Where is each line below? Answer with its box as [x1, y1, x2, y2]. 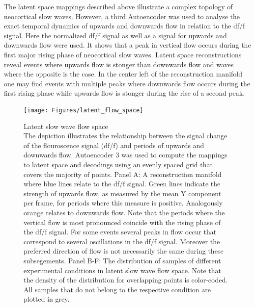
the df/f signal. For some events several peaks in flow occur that [24, 227, 217, 237]
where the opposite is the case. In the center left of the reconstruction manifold [4, 69, 242, 79]
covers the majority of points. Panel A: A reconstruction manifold [24, 169, 222, 179]
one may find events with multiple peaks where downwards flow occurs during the [4, 78, 250, 88]
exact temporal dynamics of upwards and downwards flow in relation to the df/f [4, 21, 245, 31]
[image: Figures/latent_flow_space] [24, 106, 143, 114]
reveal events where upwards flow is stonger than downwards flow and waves [4, 59, 234, 69]
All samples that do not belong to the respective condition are [24, 284, 211, 294]
